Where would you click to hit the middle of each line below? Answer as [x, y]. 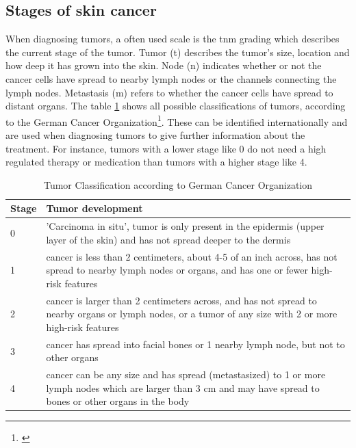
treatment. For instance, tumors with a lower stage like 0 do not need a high [166, 148]
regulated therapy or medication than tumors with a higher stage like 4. [156, 162]
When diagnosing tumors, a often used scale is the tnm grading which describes [173, 39]
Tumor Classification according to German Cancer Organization [178, 184]
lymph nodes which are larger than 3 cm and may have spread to [183, 387]
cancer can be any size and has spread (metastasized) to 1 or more [186, 374]
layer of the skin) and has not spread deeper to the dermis [168, 239]
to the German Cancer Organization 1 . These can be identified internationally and [177, 120]
